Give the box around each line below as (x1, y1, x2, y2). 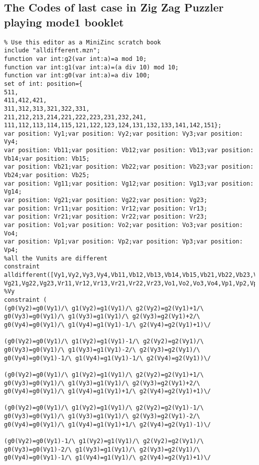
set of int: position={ (4, 80, 83, 87)
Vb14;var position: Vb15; (4, 155, 90, 162)
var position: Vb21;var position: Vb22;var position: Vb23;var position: (4, 163, 254, 171)
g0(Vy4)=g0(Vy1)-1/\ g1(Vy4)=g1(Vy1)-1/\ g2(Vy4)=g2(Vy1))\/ (4, 354, 211, 362)
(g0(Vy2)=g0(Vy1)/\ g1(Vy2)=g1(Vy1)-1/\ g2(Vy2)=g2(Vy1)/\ (4, 338, 204, 345)
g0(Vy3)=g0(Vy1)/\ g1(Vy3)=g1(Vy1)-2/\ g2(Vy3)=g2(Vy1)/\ (4, 346, 200, 353)
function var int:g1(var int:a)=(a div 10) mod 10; (4, 63, 179, 71)
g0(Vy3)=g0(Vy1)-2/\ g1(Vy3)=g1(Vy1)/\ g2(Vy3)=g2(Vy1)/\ (4, 446, 200, 453)
